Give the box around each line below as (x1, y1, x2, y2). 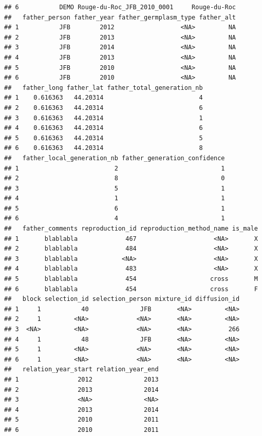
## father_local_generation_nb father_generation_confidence (4, 154, 225, 162)
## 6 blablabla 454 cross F (4, 285, 258, 293)
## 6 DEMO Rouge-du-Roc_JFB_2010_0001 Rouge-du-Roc (4, 4, 236, 11)
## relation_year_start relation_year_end (4, 366, 159, 373)
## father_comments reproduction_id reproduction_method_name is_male (4, 225, 258, 233)
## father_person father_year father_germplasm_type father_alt (4, 13, 236, 21)
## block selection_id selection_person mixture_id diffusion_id (4, 295, 240, 303)
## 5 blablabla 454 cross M (4, 275, 258, 283)
